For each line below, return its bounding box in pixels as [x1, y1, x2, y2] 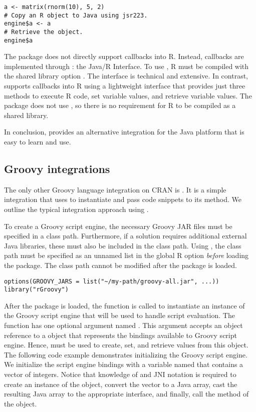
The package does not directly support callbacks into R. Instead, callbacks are [4, 51, 244, 61]
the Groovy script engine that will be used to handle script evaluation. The [4, 310, 235, 320]
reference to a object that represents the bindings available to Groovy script [4, 329, 237, 340]
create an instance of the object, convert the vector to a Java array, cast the [4, 378, 237, 389]
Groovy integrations [4, 161, 110, 176]
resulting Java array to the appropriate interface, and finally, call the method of [4, 388, 249, 399]
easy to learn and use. [4, 136, 71, 147]
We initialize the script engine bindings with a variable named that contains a [4, 359, 243, 369]
